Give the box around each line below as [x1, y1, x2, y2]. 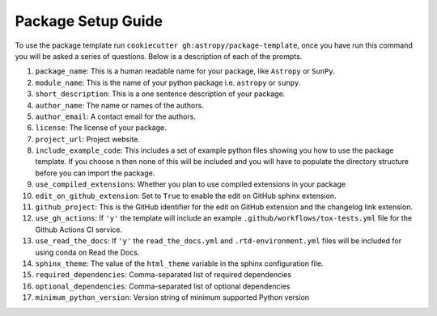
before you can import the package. [35, 168, 155, 178]
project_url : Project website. [35, 134, 141, 144]
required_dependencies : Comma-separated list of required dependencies [35, 270, 291, 280]
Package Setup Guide [15, 12, 163, 30]
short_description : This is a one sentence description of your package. [35, 89, 286, 99]
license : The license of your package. [35, 123, 167, 133]
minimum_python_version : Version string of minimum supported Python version [35, 293, 310, 302]
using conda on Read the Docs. [35, 247, 140, 257]
